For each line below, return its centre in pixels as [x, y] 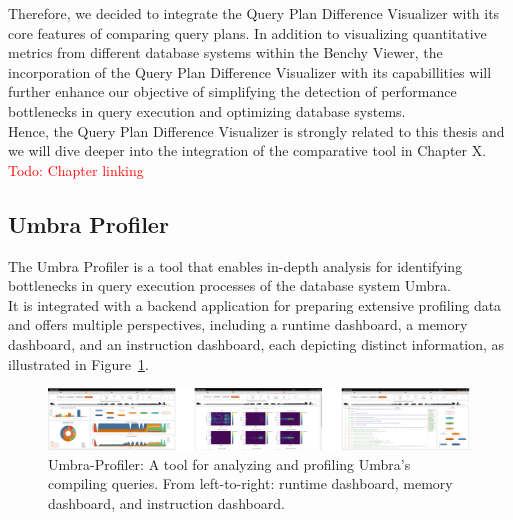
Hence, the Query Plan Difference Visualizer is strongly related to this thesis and [256, 130]
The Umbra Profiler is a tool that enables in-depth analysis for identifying [235, 265]
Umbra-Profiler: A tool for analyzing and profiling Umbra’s [229, 463]
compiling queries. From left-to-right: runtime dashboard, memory [250, 483]
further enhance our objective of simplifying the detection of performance [232, 91]
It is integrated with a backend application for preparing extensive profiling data [255, 304]
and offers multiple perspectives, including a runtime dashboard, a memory [238, 324]
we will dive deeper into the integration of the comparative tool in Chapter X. [247, 150]
